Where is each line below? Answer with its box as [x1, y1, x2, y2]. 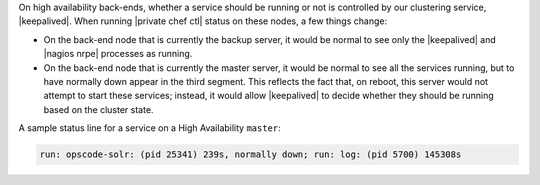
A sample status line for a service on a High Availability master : [18, 122, 282, 134]
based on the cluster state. [43, 103, 154, 115]
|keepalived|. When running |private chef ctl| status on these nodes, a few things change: [18, 15, 388, 27]
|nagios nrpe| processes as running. [43, 48, 193, 60]
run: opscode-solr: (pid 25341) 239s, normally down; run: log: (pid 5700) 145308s [39, 149, 462, 160]
